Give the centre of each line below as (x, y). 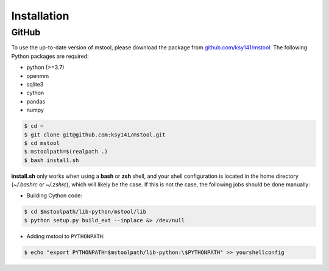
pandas (36, 101)
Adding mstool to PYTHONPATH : (65, 236)
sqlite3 (35, 84)
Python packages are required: (50, 56)
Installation (40, 16)
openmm (37, 76)
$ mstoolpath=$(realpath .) (66, 152)
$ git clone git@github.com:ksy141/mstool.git (95, 135)
